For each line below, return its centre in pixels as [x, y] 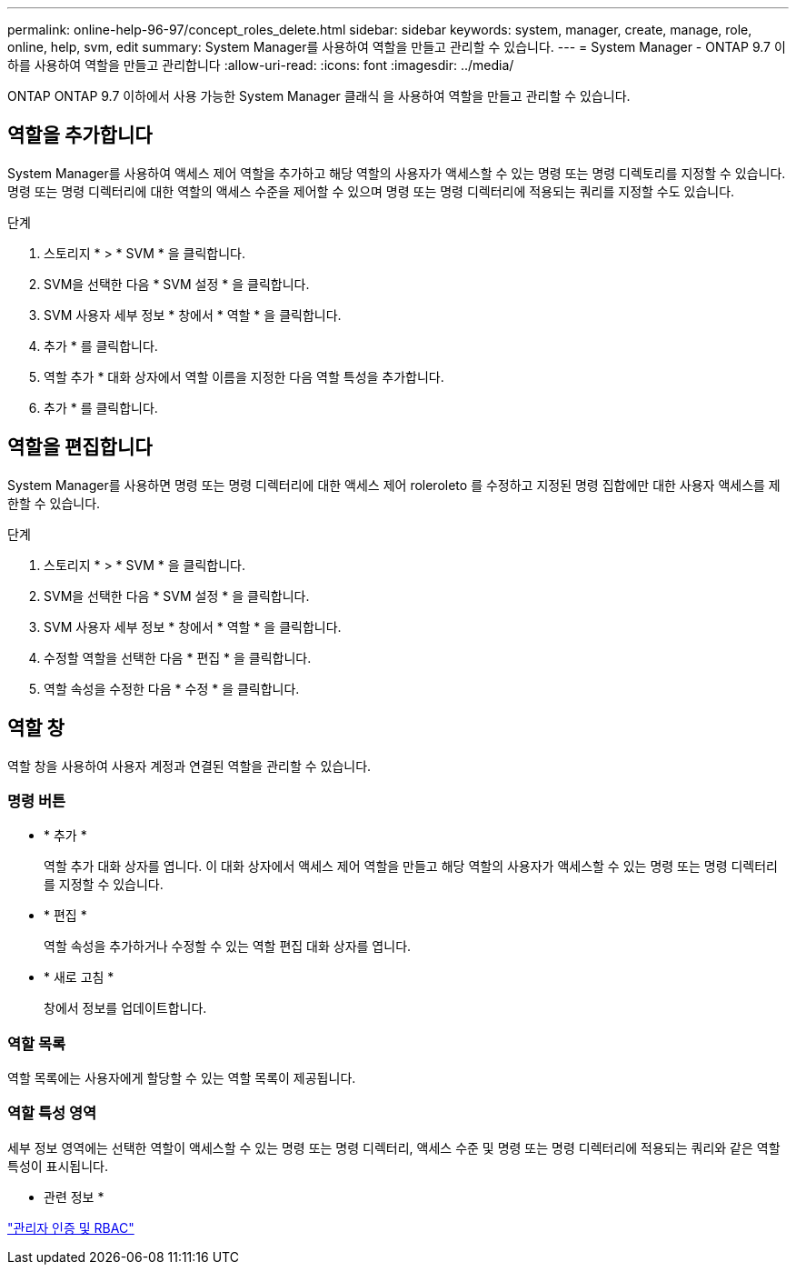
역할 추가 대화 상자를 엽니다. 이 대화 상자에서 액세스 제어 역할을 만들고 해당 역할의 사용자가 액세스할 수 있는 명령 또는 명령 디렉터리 [411, 866]
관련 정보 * [74, 1197]
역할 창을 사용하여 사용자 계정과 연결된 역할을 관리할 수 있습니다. [189, 766]
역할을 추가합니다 [80, 135]
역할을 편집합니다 [80, 447]
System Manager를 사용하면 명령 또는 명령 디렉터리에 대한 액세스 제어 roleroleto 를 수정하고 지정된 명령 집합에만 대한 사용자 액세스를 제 [394, 485]
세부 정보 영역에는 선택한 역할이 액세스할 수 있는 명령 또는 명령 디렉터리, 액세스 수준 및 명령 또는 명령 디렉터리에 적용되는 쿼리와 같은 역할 [394, 1147]
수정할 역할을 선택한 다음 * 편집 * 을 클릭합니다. [178, 657]
